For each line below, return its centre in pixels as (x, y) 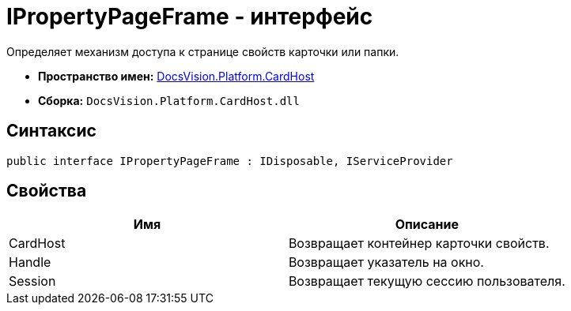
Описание (427, 225)
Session (32, 281)
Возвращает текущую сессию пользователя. (427, 281)
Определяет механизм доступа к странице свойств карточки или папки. (203, 51)
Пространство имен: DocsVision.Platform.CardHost (176, 76)
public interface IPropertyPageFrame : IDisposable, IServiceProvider (230, 161)
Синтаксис (51, 131)
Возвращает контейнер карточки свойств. (419, 244)
